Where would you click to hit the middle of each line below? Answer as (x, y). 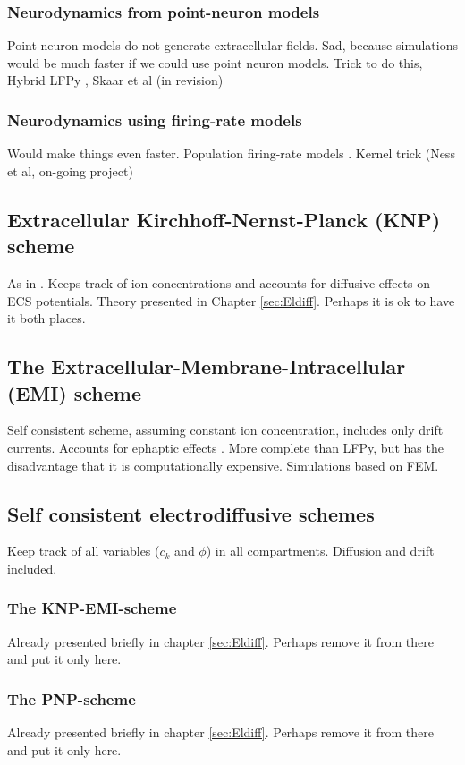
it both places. (46, 318)
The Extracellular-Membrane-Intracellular (207, 366)
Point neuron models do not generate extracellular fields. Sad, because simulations (232, 45)
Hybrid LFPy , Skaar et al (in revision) (115, 80)
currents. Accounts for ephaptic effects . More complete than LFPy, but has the (225, 447)
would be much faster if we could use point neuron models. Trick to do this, (215, 62)
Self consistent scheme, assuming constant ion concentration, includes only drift (225, 430)
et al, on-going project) (70, 170)
